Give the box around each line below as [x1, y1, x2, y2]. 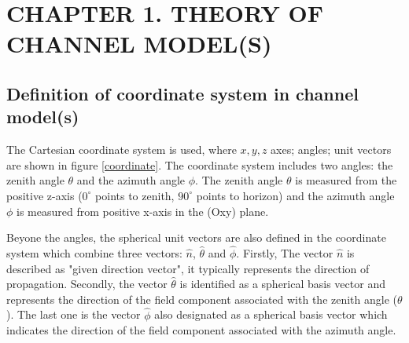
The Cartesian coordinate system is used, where [6, 141, 237, 158]
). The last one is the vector [6, 306, 141, 323]
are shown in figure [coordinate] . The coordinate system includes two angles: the [6, 156, 393, 173]
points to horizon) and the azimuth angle [196, 187, 395, 203]
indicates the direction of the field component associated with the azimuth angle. [6, 322, 396, 338]
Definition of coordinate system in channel [6, 81, 359, 105]
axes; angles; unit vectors [271, 141, 392, 158]
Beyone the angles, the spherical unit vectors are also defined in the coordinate [6, 229, 386, 246]
